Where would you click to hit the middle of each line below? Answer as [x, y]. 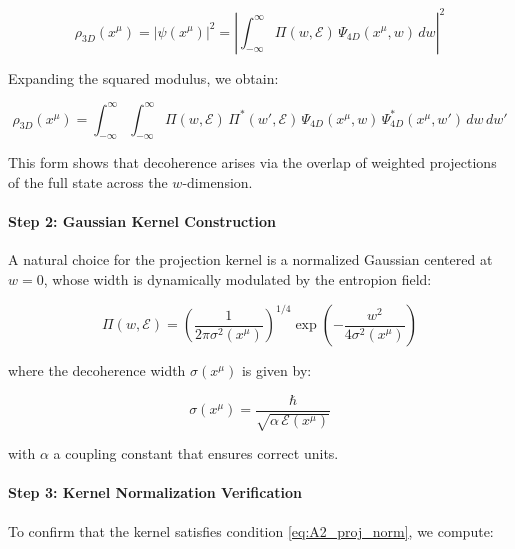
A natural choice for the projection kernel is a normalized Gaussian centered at [250, 259]
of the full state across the [88, 181]
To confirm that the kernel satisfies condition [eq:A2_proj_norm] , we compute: [251, 530]
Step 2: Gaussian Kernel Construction [142, 221]
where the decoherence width [97, 370]
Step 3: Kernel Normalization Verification [155, 492]
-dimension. [217, 181]
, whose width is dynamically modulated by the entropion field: [237, 278]
